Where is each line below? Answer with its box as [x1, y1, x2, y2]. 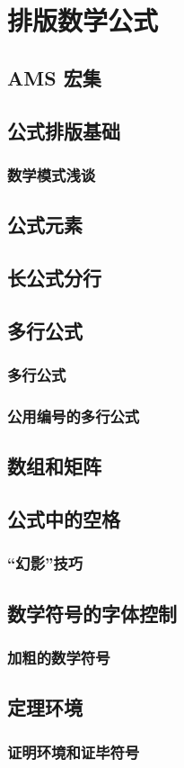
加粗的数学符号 [7, 646, 110, 668]
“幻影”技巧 [7, 552, 83, 574]
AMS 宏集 [7, 63, 101, 91]
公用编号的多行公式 [7, 404, 140, 427]
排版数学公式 [7, 2, 159, 39]
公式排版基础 [7, 116, 120, 144]
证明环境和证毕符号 [7, 740, 140, 763]
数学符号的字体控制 [7, 599, 177, 627]
